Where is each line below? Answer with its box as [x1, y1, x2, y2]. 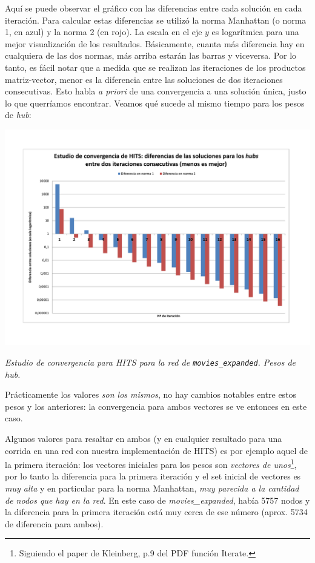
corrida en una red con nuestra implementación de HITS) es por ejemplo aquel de [5, 444, 308, 456]
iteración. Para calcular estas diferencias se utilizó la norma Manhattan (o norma [5, 13, 307, 26]
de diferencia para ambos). [5, 517, 104, 530]
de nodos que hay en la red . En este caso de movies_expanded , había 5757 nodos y [5, 493, 310, 506]
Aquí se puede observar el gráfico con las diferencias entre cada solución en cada [5, 2, 302, 14]
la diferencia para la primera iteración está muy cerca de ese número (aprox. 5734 [5, 505, 308, 518]
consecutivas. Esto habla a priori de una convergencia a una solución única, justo [5, 85, 307, 97]
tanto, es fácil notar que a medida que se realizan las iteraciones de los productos [5, 61, 306, 73]
